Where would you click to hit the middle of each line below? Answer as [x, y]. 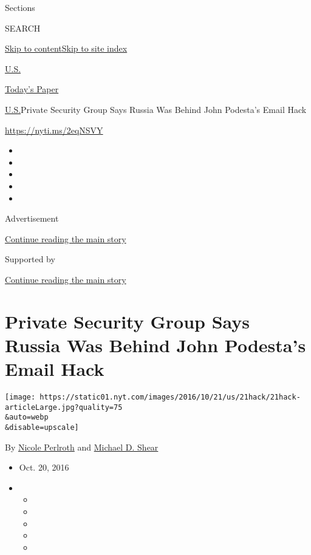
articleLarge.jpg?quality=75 [64, 407]
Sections [20, 7]
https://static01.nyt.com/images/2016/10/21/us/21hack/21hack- [170, 397]
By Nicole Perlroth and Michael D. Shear [82, 447]
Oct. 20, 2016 [44, 467]
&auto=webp [27, 417]
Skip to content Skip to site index [66, 48]
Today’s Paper [32, 89]
